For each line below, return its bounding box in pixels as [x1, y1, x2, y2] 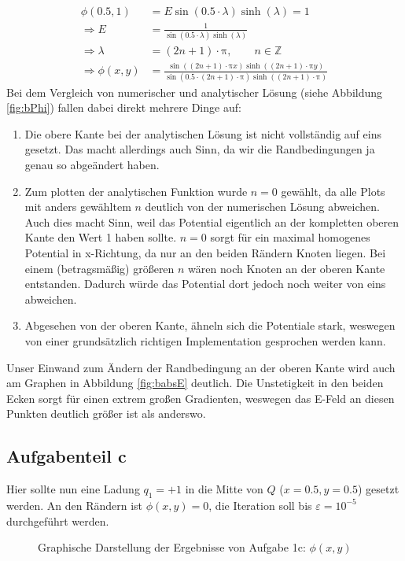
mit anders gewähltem [24, 198, 131, 215]
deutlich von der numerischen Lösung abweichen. [145, 198, 380, 215]
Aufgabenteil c [6, 444, 127, 468]
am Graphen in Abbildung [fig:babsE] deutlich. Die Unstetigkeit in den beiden [6, 375, 384, 391]
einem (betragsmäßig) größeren [24, 260, 175, 276]
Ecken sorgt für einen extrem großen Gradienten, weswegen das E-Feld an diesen [6, 389, 395, 406]
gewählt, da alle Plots [281, 183, 385, 199]
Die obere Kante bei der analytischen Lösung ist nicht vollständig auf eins [24, 125, 381, 142]
